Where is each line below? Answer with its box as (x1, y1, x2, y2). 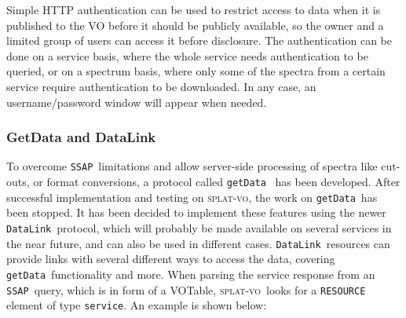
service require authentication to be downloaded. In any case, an (6, 78, 316, 94)
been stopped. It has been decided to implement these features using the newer (6, 204, 386, 221)
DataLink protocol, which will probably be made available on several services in (6, 219, 392, 236)
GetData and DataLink (6, 127, 156, 147)
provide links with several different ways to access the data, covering (6, 250, 335, 267)
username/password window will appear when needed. (6, 93, 267, 110)
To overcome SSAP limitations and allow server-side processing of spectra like (6, 158, 378, 174)
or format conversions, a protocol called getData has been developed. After (33, 174, 401, 190)
